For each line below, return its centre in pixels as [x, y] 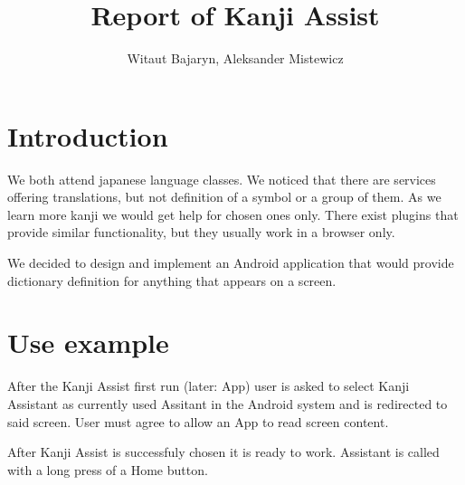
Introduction [88, 135]
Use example [88, 342]
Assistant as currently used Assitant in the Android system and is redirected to [228, 403]
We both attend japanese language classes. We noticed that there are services [222, 179]
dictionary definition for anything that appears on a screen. [172, 280]
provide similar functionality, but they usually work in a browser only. [201, 232]
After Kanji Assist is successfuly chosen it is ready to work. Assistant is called [223, 452]
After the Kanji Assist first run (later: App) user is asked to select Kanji [209, 386]
